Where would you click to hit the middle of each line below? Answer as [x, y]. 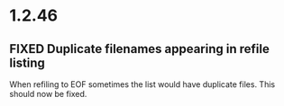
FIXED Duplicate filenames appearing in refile [140, 49]
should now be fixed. [48, 94]
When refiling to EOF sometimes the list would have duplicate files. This [142, 84]
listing [27, 62]
